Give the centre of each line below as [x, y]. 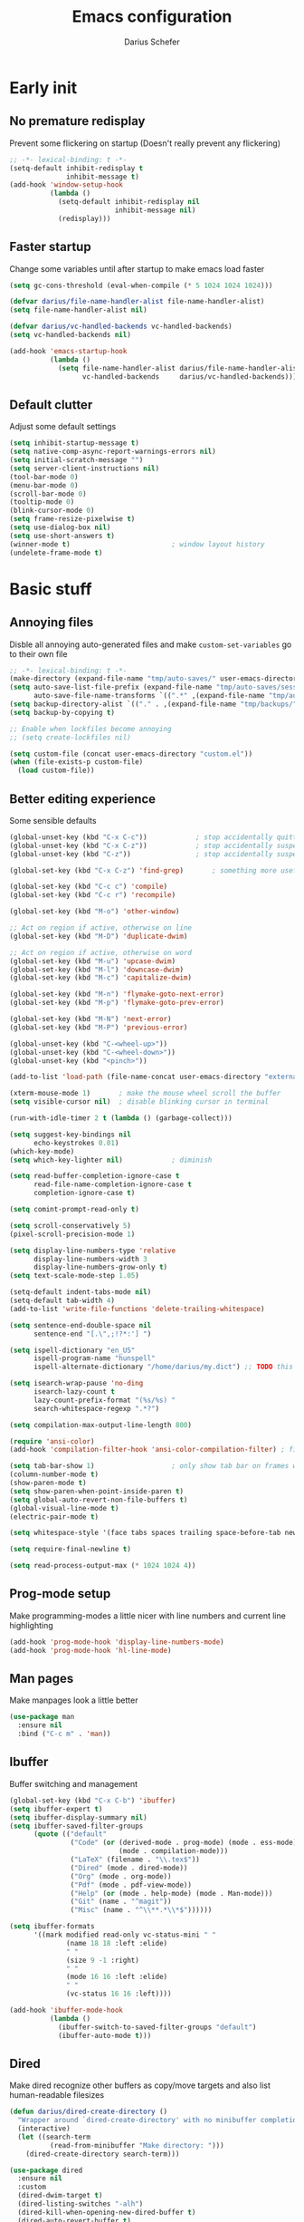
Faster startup [51, 247]
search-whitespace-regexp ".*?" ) [96, 1408]
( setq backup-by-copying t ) [62, 712]
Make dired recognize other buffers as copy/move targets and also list [140, 2085]
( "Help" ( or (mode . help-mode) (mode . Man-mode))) [171, 1893]
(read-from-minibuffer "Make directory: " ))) [137, 2145]
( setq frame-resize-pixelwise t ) [72, 519]
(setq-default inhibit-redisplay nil [129, 202]
